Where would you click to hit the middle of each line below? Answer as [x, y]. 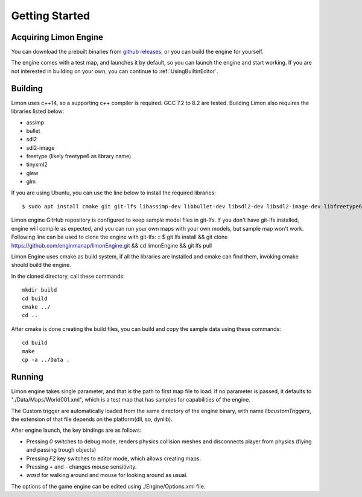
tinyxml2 [37, 165]
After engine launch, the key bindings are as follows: [76, 430]
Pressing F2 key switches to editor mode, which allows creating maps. [114, 458]
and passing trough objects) [61, 450]
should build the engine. [41, 265]
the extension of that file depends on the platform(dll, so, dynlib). [92, 419]
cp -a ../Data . [46, 360]
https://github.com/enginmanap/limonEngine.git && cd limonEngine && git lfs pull [112, 245]
